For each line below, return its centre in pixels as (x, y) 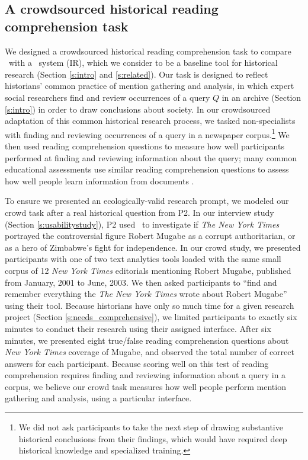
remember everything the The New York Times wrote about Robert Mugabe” (146, 294)
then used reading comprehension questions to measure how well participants (145, 146)
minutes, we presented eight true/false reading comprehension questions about (147, 340)
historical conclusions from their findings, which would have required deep (153, 438)
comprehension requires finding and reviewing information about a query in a (145, 375)
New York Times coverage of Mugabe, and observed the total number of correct (150, 352)
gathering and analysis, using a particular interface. (98, 398)
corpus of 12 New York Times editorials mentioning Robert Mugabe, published (148, 270)
